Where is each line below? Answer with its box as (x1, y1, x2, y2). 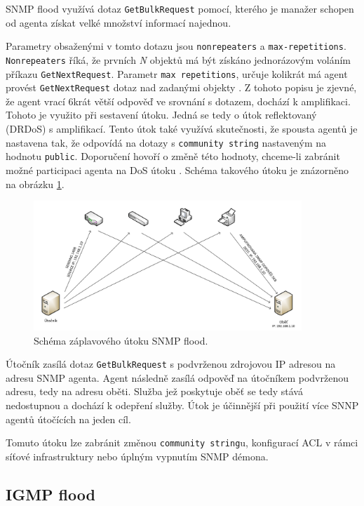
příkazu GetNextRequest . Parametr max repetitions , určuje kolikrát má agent (6, 66, 348, 81)
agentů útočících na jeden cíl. (6, 411, 131, 426)
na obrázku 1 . (6, 176, 65, 191)
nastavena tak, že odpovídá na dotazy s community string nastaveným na (6, 135, 326, 149)
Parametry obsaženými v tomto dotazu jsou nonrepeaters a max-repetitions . (6, 39, 346, 53)
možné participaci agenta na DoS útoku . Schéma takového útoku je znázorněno (6, 162, 349, 177)
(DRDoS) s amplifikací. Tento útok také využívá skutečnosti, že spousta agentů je (6, 121, 358, 136)
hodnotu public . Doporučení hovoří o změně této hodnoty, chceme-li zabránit (6, 149, 340, 164)
